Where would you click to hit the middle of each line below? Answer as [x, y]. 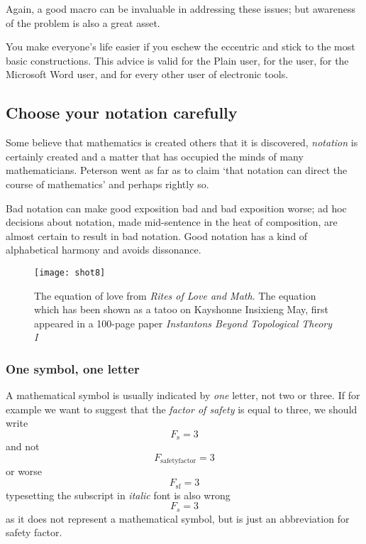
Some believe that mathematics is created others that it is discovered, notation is [182, 142]
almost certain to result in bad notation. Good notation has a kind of [157, 235]
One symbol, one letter [73, 368]
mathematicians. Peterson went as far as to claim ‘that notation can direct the [177, 170]
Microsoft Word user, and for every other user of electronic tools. [147, 74]
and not [23, 446]
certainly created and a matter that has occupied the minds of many [155, 156]
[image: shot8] [70, 272]
